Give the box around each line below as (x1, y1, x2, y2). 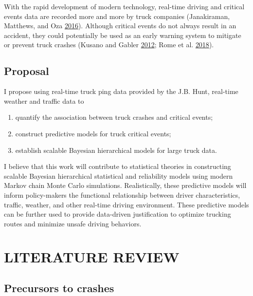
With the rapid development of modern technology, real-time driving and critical (4, 1, 245, 11)
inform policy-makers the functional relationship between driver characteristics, (4, 189, 240, 200)
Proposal (4, 63, 49, 78)
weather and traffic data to (4, 95, 84, 106)
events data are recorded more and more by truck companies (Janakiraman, (4, 11, 230, 21)
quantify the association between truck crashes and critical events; (15, 112, 213, 122)
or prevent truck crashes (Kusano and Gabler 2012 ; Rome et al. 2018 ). (4, 39, 214, 50)
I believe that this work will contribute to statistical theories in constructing (4, 161, 231, 171)
